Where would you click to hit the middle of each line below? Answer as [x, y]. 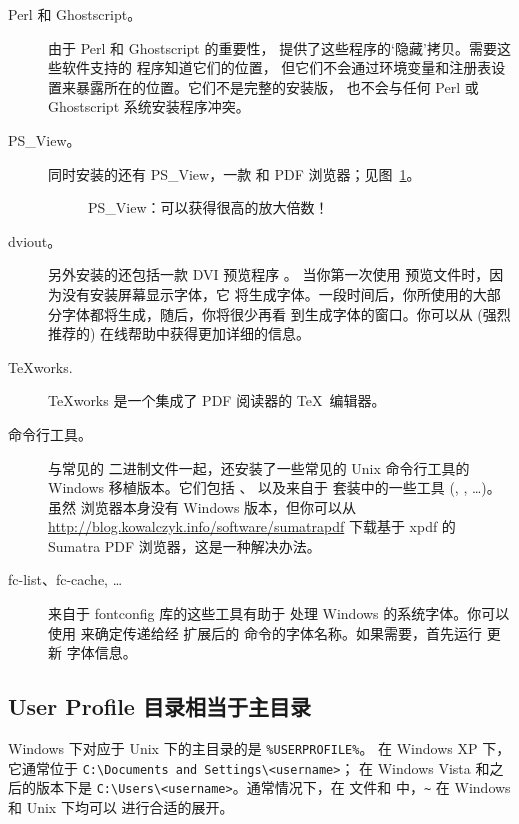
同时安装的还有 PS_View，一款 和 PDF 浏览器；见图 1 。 [234, 173]
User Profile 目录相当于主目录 [159, 706]
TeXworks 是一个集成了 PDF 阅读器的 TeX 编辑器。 [217, 400]
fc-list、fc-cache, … [65, 579]
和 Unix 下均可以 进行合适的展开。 [121, 807]
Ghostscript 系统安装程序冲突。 [149, 106]
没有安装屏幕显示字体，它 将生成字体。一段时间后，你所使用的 [267, 293]
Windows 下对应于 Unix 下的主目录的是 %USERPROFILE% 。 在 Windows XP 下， [259, 748]
